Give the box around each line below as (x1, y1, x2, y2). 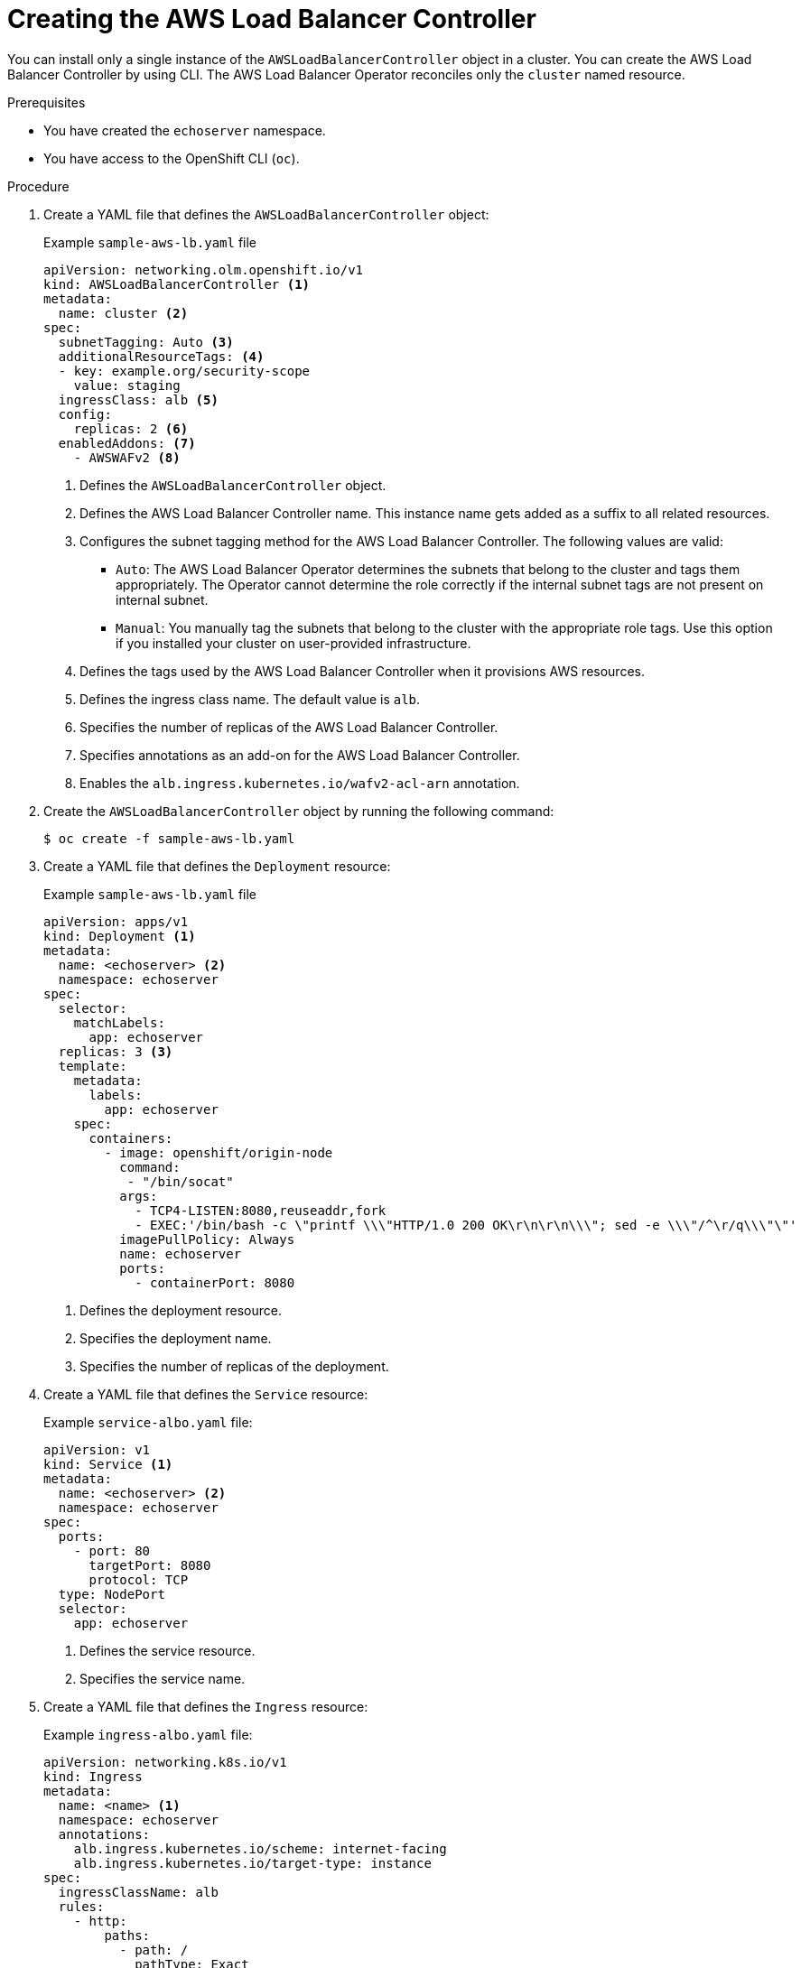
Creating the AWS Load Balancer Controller (7, 4, 536, 34)
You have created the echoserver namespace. (43, 122, 326, 138)
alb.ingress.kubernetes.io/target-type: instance (73, 1855, 432, 1871)
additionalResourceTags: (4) (58, 348, 265, 364)
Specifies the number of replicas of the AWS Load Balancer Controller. (79, 719, 498, 735)
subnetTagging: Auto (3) (58, 334, 234, 349)
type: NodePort (58, 1586, 165, 1601)
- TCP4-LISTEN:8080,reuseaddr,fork (135, 1202, 387, 1218)
